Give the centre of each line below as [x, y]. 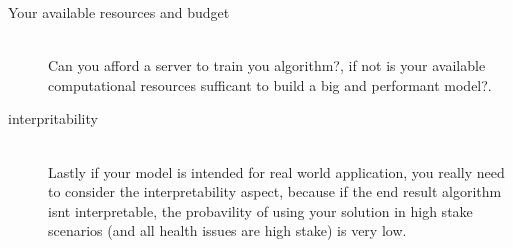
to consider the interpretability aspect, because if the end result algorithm [275, 191]
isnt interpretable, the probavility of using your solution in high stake [260, 210]
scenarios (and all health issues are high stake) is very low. [227, 230]
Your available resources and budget [119, 12]
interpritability [53, 118]
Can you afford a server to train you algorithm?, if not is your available [267, 65]
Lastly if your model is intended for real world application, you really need [276, 171]
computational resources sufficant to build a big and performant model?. [270, 84]
